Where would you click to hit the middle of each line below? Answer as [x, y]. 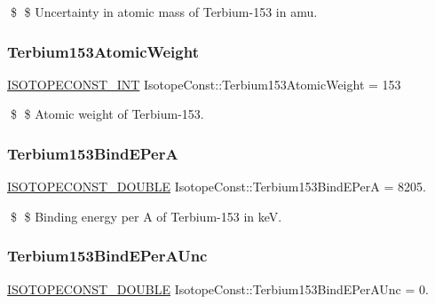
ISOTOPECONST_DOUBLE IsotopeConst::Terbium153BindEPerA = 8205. [217, 187]
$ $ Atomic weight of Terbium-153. [107, 114]
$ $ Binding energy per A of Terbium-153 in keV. [146, 216]
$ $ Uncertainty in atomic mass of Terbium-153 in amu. [164, 12]
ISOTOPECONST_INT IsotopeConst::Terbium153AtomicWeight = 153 [204, 84]
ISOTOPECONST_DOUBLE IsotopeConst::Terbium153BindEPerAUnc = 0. [218, 288]
